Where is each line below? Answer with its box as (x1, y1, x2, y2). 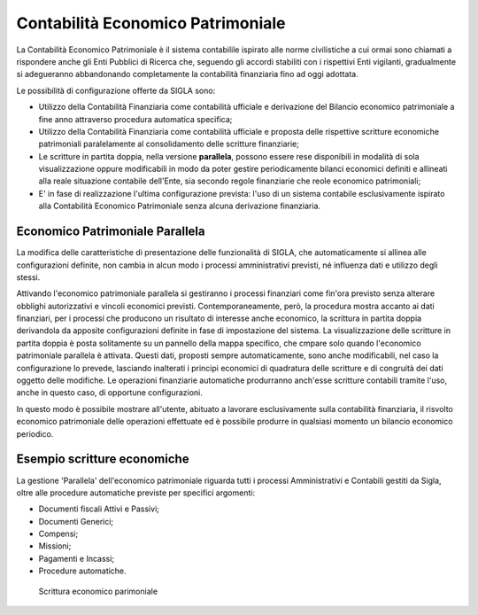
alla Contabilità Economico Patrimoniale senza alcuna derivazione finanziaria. (38, 200, 321, 212)
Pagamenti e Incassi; (38, 553, 115, 564)
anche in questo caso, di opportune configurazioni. (16, 387, 204, 398)
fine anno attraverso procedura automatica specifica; (38, 113, 233, 124)
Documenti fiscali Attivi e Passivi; (38, 503, 159, 514)
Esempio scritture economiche (16, 452, 189, 467)
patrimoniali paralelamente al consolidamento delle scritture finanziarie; (38, 138, 300, 150)
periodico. (16, 428, 54, 439)
